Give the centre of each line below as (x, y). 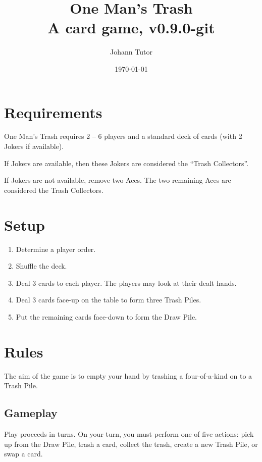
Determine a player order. (56, 249)
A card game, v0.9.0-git (131, 28)
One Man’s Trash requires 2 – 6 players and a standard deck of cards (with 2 (123, 136)
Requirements (53, 112)
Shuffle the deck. (41, 266)
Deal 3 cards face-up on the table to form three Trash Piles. (109, 300)
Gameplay (31, 413)
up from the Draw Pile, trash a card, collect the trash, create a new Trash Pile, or (131, 444)
